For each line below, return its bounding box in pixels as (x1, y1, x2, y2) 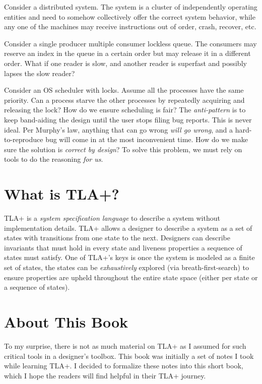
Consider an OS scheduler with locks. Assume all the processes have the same (4, 85, 244, 95)
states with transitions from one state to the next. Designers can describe (4, 232, 230, 243)
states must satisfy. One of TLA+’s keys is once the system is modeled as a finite (4, 252, 255, 263)
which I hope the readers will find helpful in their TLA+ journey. (4, 370, 206, 380)
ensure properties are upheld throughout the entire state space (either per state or (4, 272, 258, 282)
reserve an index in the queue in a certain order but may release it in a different (4, 48, 251, 58)
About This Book (4, 311, 128, 332)
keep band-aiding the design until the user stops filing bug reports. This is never (4, 114, 252, 124)
